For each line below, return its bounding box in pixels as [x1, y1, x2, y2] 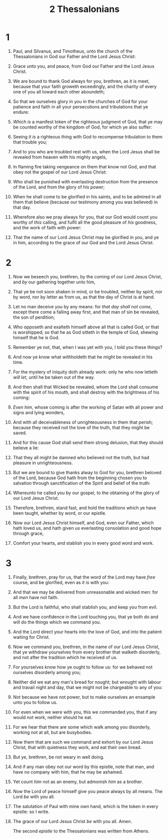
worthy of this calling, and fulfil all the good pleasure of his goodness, [12, 219, 157, 225]
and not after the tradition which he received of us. [12, 654, 118, 660]
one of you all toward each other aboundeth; [12, 88, 105, 94]
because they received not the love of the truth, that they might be [12, 424, 150, 430]
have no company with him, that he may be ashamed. [12, 769, 123, 775]
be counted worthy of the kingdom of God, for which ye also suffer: [12, 124, 152, 130]
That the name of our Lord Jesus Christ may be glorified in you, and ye [12, 234, 159, 240]
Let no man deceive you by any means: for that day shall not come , [12, 303, 152, 309]
